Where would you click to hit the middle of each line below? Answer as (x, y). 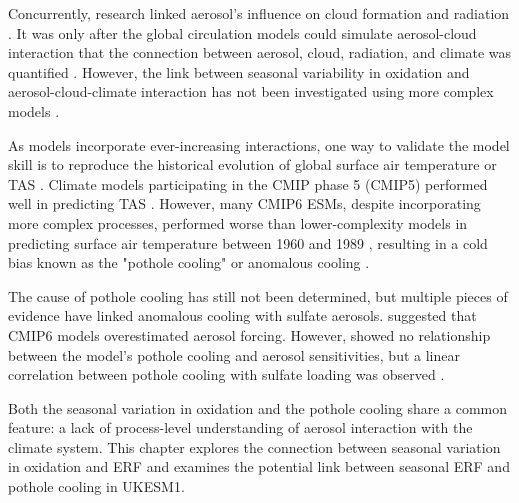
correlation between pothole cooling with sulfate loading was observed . (226, 374)
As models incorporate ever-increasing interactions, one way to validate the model (259, 144)
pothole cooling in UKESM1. (96, 486)
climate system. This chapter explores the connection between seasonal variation (254, 446)
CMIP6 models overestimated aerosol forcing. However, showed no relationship (249, 334)
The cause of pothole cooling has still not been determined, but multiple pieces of (258, 295)
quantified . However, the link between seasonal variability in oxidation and (239, 71)
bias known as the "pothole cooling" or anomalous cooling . (189, 262)
